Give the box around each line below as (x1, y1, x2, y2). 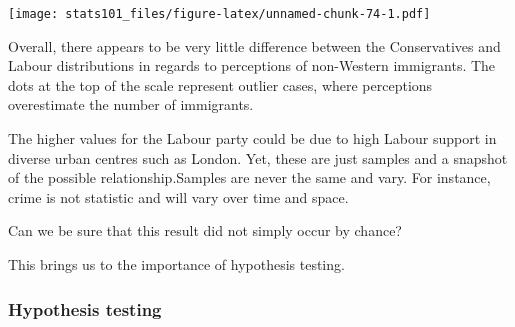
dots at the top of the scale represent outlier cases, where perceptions (8, 74, 433, 95)
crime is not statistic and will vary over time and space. (8, 186, 349, 207)
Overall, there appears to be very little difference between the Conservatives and (8, 35, 501, 56)
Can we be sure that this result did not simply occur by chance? (8, 220, 402, 241)
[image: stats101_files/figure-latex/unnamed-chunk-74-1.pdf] (8, 7, 431, 21)
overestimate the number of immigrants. (8, 94, 254, 115)
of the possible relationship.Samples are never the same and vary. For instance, (8, 167, 491, 188)
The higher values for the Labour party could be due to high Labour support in (8, 128, 497, 149)
